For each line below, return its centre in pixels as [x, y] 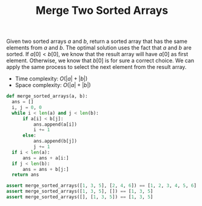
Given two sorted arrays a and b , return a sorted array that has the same [97, 41]
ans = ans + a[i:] [45, 158]
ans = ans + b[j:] [45, 169]
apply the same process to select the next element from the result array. [96, 67]
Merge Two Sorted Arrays [102, 11]
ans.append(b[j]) [55, 141]
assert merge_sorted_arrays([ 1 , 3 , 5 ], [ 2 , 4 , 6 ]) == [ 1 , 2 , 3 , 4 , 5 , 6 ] [102, 186]
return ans [25, 175]
